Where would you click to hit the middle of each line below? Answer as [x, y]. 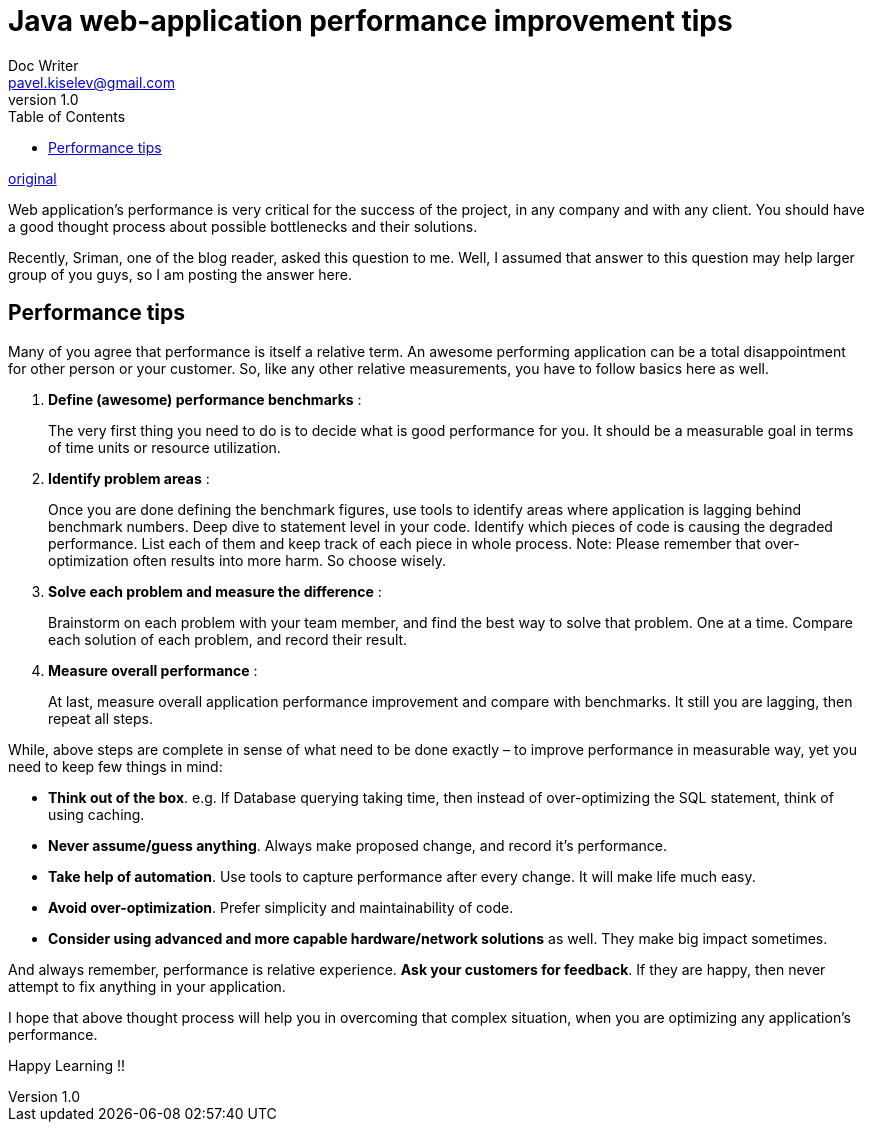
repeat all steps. [101, 718]
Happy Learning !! [67, 1065]
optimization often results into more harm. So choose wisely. [247, 560]
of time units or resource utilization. [164, 447]
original [32, 178]
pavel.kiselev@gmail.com [92, 82]
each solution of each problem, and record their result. [228, 639]
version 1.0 [43, 99]
